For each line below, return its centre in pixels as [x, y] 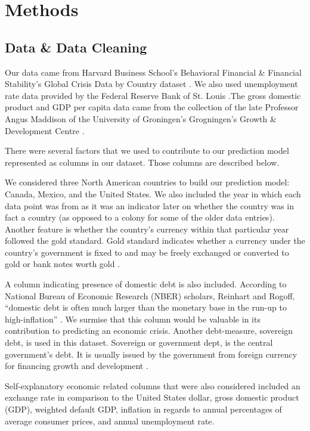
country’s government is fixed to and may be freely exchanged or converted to [147, 252]
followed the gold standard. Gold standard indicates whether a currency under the [155, 241]
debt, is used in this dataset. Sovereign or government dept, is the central [139, 342]
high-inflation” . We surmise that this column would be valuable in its [133, 319]
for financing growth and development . [77, 366]
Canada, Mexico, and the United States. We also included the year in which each [153, 193]
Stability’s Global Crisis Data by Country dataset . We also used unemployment [151, 84]
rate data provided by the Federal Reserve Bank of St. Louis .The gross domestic [153, 95]
